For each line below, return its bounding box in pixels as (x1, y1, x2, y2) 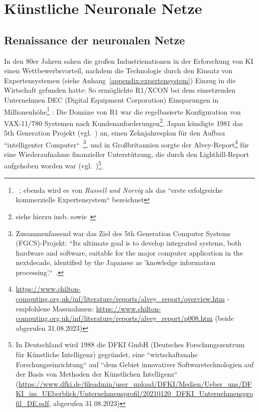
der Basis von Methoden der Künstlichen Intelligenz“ (15, 369, 178, 379)
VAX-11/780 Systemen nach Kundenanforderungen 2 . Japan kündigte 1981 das (4, 116, 243, 128)
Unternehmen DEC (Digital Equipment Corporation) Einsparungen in (4, 94, 219, 105)
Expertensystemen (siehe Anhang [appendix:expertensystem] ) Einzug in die (4, 75, 236, 85)
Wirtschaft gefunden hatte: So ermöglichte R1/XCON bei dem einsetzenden (4, 85, 236, 95)
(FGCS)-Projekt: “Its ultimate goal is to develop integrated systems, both (15, 238, 242, 248)
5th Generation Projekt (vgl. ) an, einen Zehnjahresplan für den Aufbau (4, 128, 225, 138)
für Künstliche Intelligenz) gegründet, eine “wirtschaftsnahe (15, 349, 198, 360)
